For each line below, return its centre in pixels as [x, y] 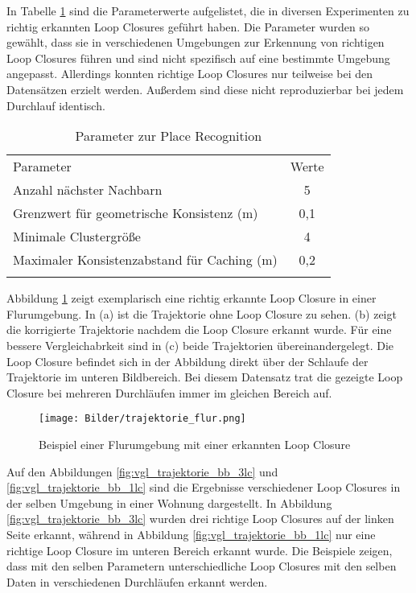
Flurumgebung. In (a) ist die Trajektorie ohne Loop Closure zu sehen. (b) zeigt [202, 313]
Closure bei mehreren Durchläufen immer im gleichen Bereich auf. [169, 392]
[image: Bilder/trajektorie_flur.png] [142, 419]
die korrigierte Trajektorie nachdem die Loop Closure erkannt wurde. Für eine [199, 329]
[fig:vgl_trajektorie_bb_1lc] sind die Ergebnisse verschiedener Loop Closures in [204, 487]
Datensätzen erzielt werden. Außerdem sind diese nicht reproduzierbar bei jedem [205, 89]
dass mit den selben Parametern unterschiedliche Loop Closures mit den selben [202, 566]
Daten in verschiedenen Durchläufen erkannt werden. [137, 581]
